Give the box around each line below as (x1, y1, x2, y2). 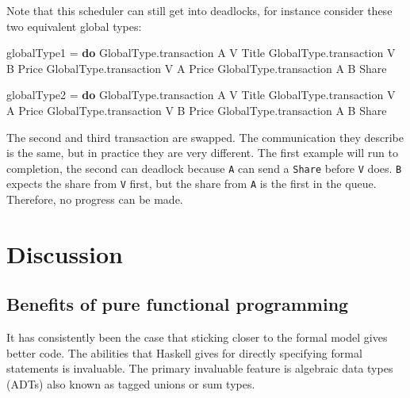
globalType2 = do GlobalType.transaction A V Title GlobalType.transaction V (6, 86, 396, 103)
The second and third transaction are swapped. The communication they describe (6, 128, 404, 145)
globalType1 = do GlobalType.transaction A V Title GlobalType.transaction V (6, 44, 396, 61)
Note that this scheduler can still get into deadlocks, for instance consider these (6, 2, 393, 18)
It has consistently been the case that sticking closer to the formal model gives (6, 329, 388, 346)
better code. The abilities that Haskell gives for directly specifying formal (6, 344, 362, 361)
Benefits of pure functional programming (6, 292, 349, 316)
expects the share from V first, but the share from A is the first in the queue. (6, 175, 377, 192)
